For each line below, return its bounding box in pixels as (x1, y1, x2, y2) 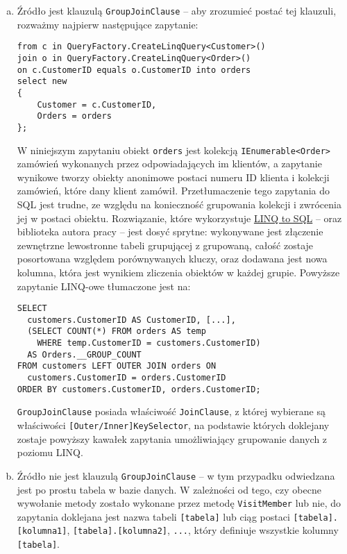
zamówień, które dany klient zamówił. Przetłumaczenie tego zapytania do (17, 183, 330, 198)
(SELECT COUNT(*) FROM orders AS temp (27, 326, 206, 337)
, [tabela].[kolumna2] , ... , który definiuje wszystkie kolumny (67, 523, 339, 537)
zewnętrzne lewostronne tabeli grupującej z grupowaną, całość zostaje (17, 237, 314, 252)
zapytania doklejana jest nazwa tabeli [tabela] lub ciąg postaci (17, 509, 290, 523)
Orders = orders (37, 111, 112, 121)
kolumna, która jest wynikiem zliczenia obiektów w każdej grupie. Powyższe (17, 265, 340, 279)
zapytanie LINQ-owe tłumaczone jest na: (17, 278, 191, 293)
